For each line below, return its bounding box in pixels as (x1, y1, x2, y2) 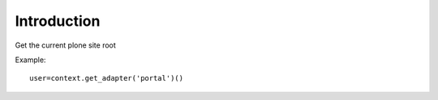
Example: (15, 55, 46, 65)
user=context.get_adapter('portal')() (29, 73, 184, 83)
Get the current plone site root (15, 40, 117, 50)
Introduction (15, 12, 101, 30)
